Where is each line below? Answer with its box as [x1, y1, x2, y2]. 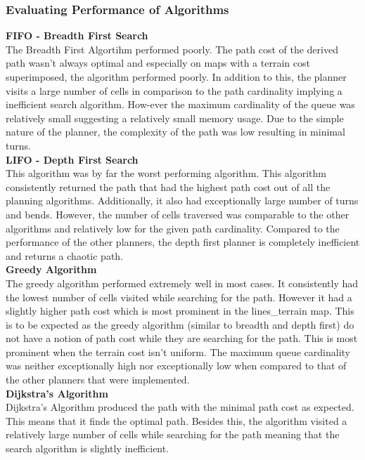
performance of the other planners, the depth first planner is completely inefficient [6, 235, 360, 249]
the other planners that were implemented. [6, 372, 190, 387]
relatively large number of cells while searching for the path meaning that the [6, 427, 340, 442]
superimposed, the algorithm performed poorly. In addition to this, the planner [6, 70, 347, 84]
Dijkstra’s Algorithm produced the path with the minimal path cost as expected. [6, 400, 354, 414]
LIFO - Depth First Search [6, 152, 139, 166]
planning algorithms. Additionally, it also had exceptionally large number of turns [6, 193, 359, 208]
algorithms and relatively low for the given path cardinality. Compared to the [6, 221, 340, 235]
